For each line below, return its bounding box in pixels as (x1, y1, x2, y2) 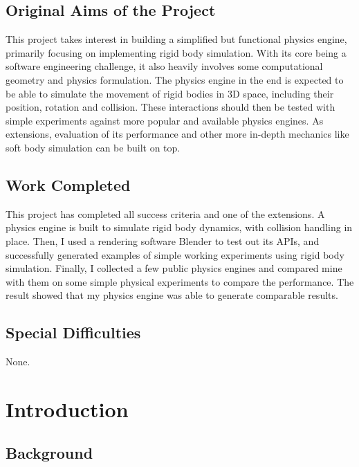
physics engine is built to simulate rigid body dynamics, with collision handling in (6, 220, 353, 235)
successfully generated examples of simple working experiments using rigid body (6, 247, 344, 262)
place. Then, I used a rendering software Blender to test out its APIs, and (6, 233, 320, 248)
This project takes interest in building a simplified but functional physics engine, (6, 32, 347, 46)
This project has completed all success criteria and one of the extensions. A (6, 206, 325, 221)
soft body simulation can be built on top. (6, 140, 181, 154)
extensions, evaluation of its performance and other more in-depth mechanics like (6, 127, 349, 141)
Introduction (6, 394, 129, 423)
